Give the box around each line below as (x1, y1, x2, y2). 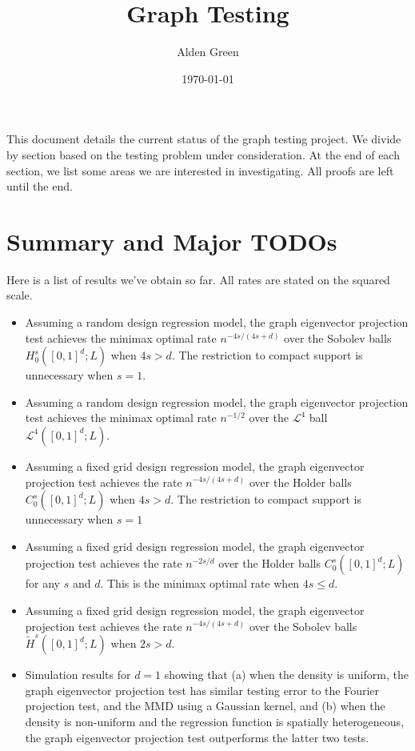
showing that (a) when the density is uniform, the (164, 666, 409, 683)
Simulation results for (25, 666, 131, 683)
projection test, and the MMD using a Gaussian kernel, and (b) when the (25, 697, 385, 714)
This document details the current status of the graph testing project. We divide (6, 131, 401, 147)
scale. (6, 287, 33, 303)
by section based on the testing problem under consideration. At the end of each (6, 146, 400, 163)
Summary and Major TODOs (6, 224, 337, 257)
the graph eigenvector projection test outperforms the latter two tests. (25, 729, 369, 745)
